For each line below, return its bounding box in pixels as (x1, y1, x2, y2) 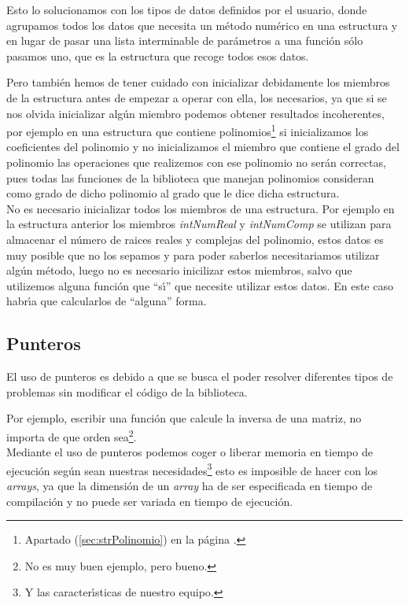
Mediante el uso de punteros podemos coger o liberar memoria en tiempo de (6, 444, 373, 460)
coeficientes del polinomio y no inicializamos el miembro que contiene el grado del (6, 138, 400, 155)
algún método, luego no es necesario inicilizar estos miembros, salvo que (6, 262, 352, 279)
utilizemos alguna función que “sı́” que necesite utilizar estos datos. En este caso (6, 277, 393, 293)
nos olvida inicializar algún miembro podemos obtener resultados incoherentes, (6, 105, 385, 121)
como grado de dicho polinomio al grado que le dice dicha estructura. (6, 185, 340, 201)
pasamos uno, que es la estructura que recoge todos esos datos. (6, 47, 309, 64)
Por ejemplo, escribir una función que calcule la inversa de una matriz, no (6, 410, 362, 426)
